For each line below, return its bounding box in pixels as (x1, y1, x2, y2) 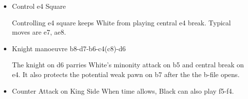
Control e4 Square (12, 1, 66, 11)
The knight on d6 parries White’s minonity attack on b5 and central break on (12, 59, 244, 70)
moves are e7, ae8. (12, 27, 66, 37)
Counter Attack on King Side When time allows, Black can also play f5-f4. (12, 85, 234, 96)
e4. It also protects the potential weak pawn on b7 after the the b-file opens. (12, 69, 240, 79)
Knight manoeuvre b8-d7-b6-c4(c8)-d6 (12, 43, 126, 53)
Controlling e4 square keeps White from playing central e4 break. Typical (12, 17, 231, 27)
